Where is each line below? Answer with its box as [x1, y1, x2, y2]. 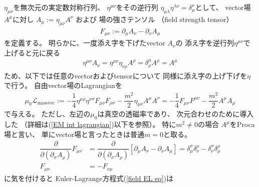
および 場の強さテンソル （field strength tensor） [75, 13, 233, 24]
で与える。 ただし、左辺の [4, 108, 91, 119]
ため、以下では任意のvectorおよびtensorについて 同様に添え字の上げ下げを [4, 70, 247, 80]
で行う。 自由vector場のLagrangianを [4, 80, 122, 90]
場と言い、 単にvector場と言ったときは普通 [4, 128, 145, 139]
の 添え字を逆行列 [175, 37, 234, 48]
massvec [37, 100, 55, 106]
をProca [229, 119, 255, 129]
